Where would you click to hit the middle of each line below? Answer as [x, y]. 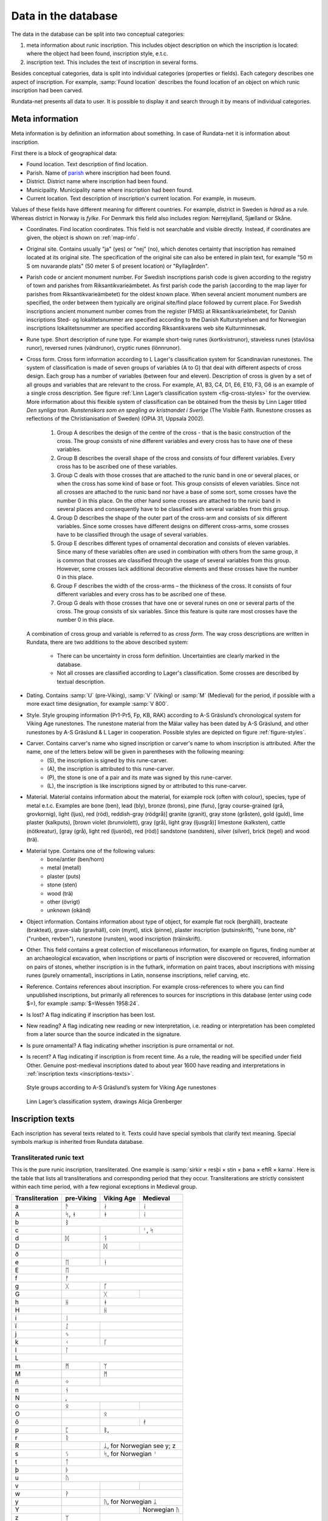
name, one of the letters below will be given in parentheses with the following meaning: [135, 752]
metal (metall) [64, 868]
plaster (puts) [64, 876]
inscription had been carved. [47, 90]
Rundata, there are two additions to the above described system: [108, 642]
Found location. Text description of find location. [87, 164]
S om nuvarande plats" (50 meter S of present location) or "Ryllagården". [118, 266]
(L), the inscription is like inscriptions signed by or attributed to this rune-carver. [147, 785]
